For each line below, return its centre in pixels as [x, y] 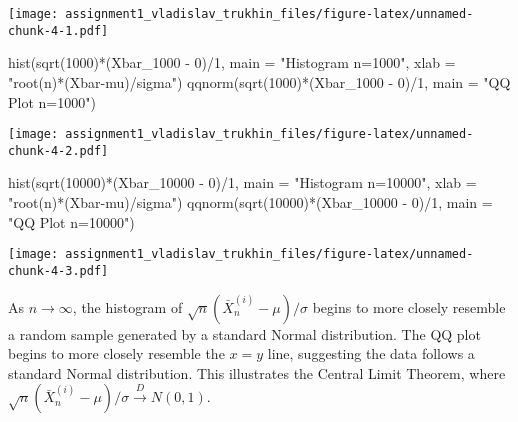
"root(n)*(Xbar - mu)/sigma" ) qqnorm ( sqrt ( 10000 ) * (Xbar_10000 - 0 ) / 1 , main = [250, 202]
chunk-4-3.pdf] [58, 270]
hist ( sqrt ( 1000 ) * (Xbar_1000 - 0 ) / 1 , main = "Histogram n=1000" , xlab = [232, 62]
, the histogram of [127, 306]
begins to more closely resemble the [116, 353]
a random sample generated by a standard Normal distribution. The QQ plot [244, 333]
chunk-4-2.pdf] [58, 150]
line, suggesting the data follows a [371, 353]
